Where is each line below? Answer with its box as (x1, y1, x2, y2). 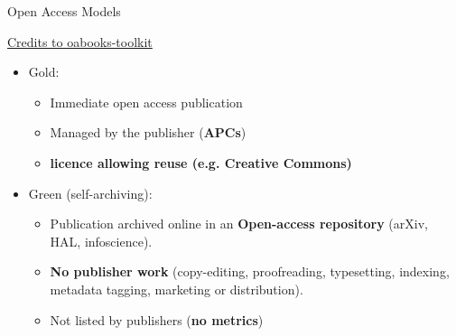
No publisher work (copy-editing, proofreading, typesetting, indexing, (50, 262, 450, 281)
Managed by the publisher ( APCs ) (50, 123, 247, 142)
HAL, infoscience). (50, 231, 153, 250)
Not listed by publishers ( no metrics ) (50, 310, 264, 329)
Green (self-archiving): (28, 183, 153, 202)
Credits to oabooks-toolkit (7, 32, 153, 51)
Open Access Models (7, 2, 121, 20)
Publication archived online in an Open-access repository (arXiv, (50, 214, 428, 233)
